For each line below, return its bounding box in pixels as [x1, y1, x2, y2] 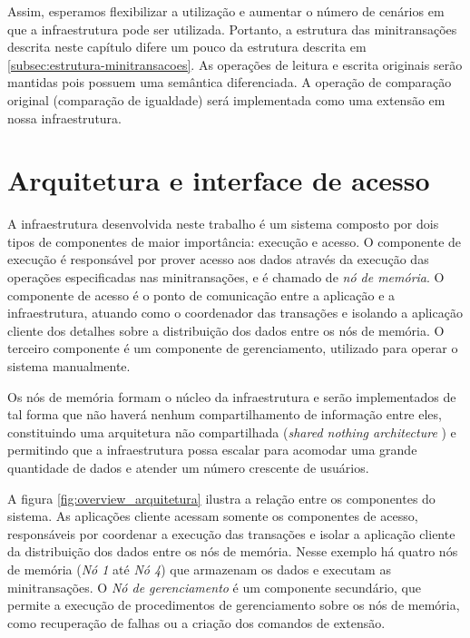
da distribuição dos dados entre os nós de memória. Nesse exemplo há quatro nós [7, 542, 458, 561]
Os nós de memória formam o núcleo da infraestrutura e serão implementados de [7, 387, 456, 406]
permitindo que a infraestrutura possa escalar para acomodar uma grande [7, 440, 417, 459]
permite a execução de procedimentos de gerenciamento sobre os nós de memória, [7, 595, 460, 614]
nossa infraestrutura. [7, 108, 122, 127]
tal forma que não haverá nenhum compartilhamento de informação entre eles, [7, 405, 442, 424]
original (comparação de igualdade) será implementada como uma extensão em [7, 90, 446, 109]
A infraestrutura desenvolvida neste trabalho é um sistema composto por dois [7, 214, 439, 233]
